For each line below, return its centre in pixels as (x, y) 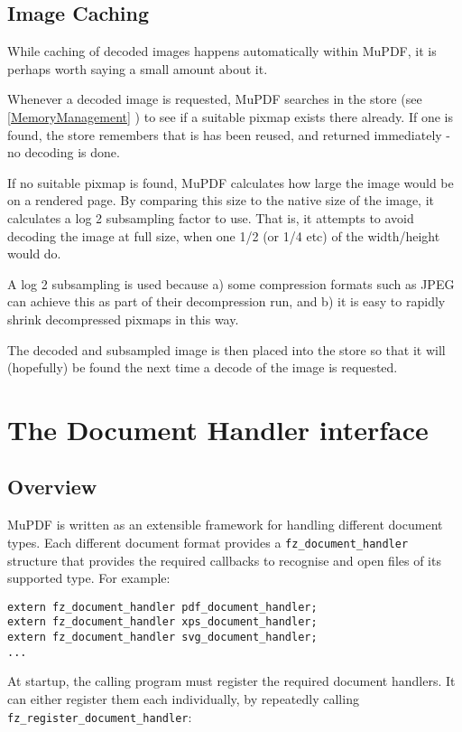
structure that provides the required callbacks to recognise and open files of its (224, 560)
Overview (52, 487)
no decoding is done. (64, 152)
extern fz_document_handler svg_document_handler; (162, 638)
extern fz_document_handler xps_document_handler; (162, 622)
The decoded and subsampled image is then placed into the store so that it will (226, 349)
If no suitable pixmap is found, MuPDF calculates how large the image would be (231, 182)
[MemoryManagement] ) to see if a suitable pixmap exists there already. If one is (230, 116)
